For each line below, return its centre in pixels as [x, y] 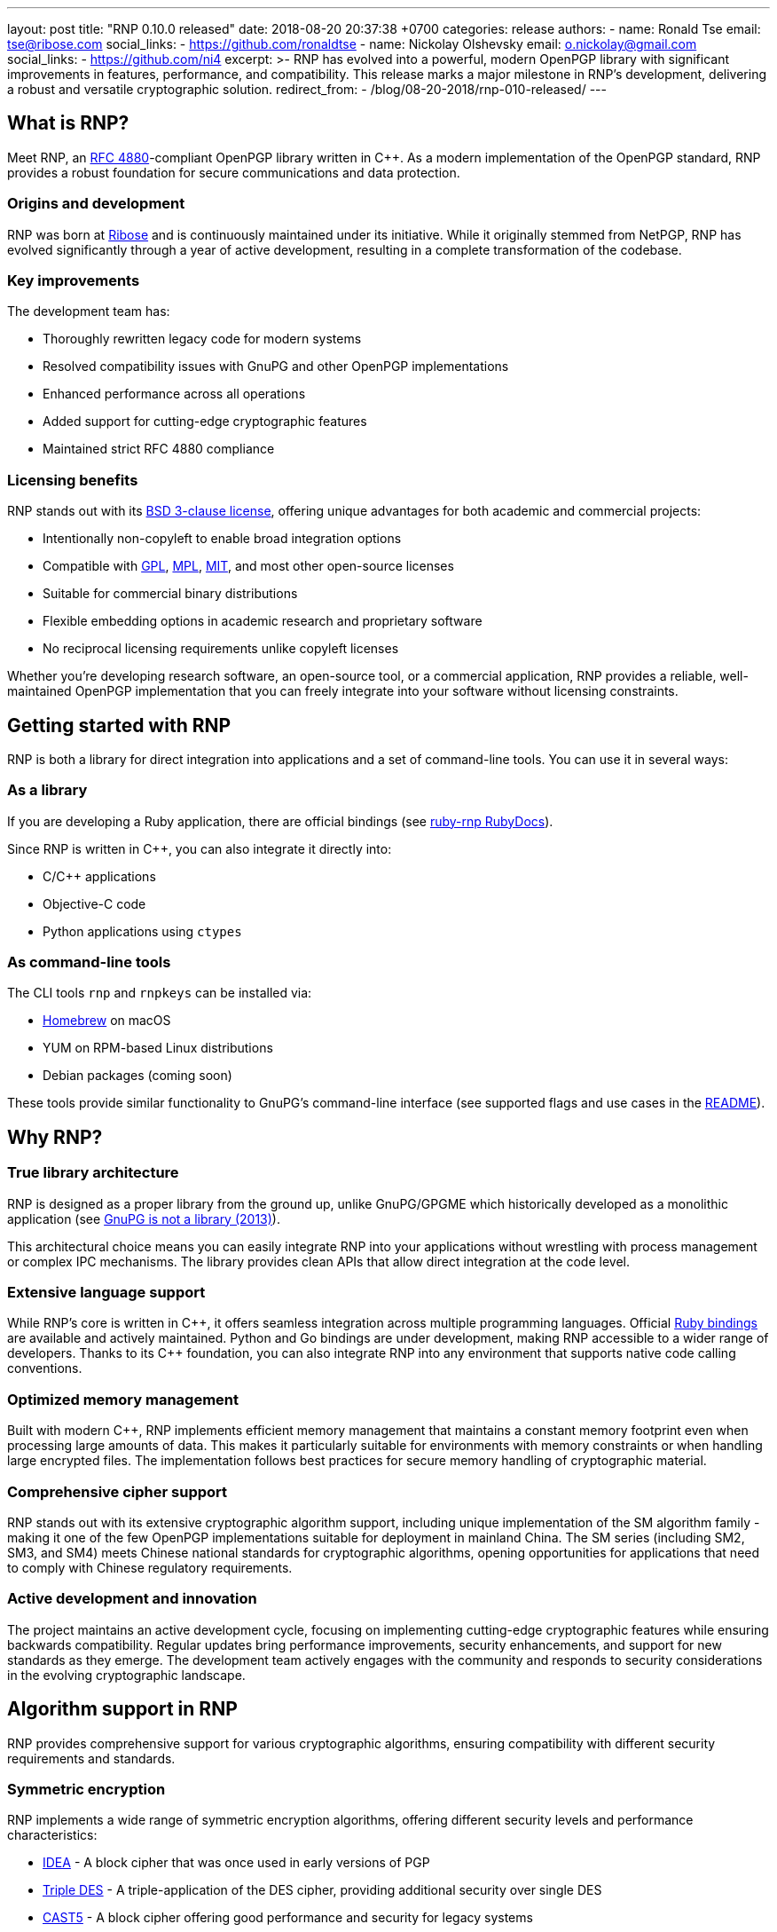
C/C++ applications [99, 876]
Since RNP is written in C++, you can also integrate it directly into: [200, 848]
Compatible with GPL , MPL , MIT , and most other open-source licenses [248, 566]
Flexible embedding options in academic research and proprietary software [263, 621]
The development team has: [89, 311]
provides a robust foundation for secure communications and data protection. [234, 172]
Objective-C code [94, 903]
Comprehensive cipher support [118, 1491]
